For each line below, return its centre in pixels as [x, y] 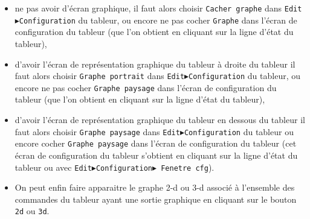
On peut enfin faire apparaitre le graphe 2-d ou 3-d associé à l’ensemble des [155, 187]
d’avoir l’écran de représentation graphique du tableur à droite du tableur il [155, 64]
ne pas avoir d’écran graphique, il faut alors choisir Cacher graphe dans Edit [158, 8]
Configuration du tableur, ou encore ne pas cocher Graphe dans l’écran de [158, 20]
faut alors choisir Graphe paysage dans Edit [97, 131]
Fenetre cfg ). [188, 167]
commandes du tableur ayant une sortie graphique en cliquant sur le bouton [156, 199]
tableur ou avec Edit [53, 167]
